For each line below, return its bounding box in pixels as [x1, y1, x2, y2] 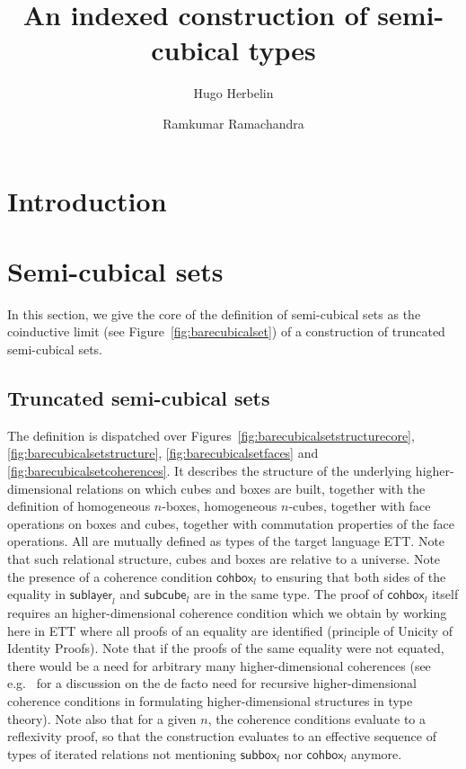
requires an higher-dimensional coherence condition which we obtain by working [7, 603, 447, 621]
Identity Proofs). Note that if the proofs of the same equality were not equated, [7, 639, 444, 657]
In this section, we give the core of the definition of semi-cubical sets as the [7, 304, 421, 323]
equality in [7, 585, 66, 604]
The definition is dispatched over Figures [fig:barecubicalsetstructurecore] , [7, 425, 415, 444]
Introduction [7, 182, 167, 219]
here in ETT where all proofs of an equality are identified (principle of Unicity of [7, 621, 453, 639]
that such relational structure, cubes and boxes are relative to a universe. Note [7, 549, 441, 568]
